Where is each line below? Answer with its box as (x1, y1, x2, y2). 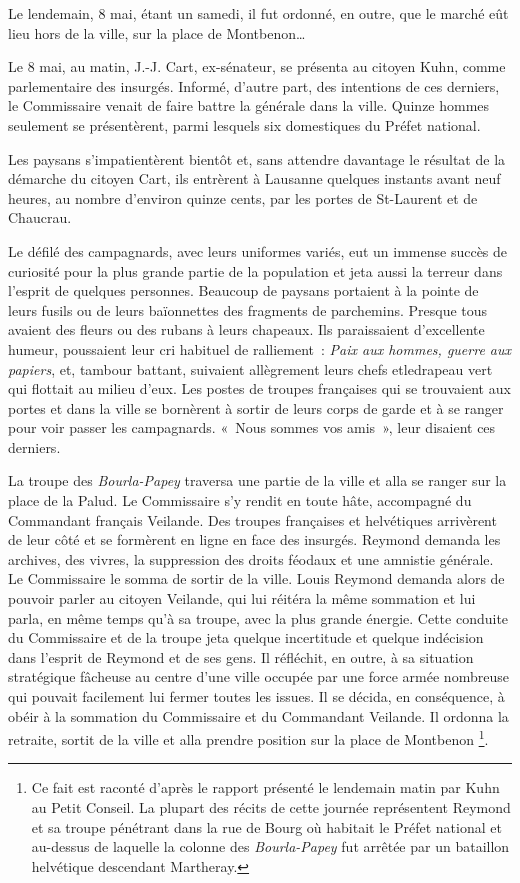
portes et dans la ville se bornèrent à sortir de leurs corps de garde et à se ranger (8, 397, 504, 418)
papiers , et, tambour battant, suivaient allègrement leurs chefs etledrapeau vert (8, 358, 493, 379)
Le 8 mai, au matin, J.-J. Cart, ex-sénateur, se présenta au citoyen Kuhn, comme (8, 56, 506, 77)
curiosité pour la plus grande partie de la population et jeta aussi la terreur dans (8, 260, 503, 281)
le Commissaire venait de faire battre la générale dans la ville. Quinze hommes (8, 95, 490, 116)
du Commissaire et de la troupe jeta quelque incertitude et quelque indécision (8, 627, 484, 648)
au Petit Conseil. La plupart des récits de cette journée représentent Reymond (31, 797, 511, 818)
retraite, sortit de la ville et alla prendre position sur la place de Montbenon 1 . (8, 726, 489, 749)
